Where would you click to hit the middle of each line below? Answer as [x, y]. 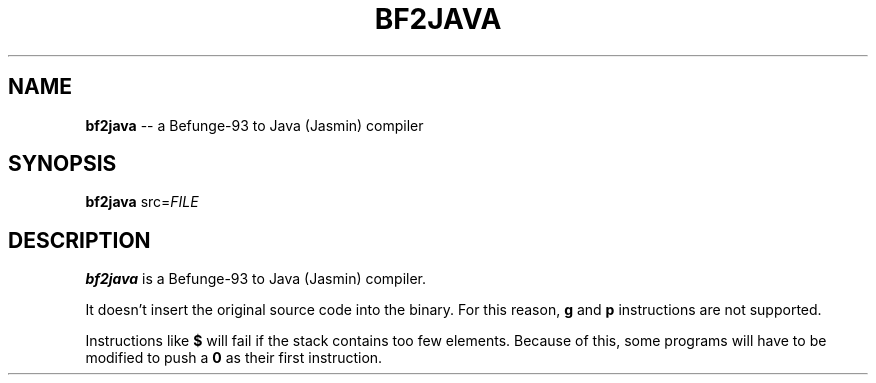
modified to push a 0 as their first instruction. [234, 358]
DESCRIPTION [79, 240]
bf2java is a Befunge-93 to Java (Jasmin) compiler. [256, 279]
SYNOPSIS [62, 164]
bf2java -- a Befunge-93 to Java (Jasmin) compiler [254, 125]
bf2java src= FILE [142, 202]
